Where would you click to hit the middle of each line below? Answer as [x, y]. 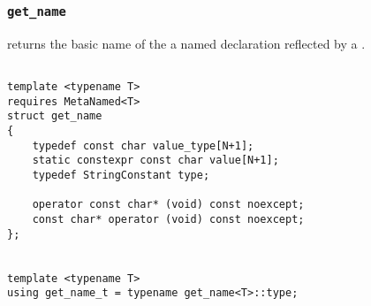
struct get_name [55, 116]
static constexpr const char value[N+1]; [155, 161]
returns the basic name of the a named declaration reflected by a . [186, 43]
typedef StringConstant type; [121, 175]
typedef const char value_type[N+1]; [143, 145]
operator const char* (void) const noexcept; [168, 205]
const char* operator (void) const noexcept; [168, 219]
